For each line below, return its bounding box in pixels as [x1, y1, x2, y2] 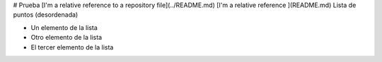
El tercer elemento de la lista [30, 42, 114, 52]
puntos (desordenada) [13, 10, 79, 19]
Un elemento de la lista [30, 23, 98, 31]
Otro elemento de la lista [30, 33, 103, 42]
